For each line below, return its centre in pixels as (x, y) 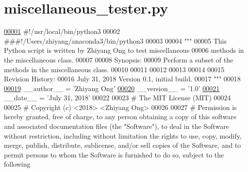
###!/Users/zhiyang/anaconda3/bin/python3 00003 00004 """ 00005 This (115, 40)
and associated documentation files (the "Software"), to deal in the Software (116, 126)
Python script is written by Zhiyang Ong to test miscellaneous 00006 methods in (124, 50)
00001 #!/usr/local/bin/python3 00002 (62, 31)
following (17, 164)
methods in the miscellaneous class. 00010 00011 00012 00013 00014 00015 (114, 69)
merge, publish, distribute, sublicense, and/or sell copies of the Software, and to (123, 145)
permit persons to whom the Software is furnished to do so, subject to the (114, 154)
